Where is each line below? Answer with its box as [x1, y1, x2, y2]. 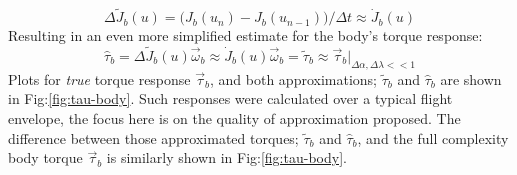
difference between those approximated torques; [8, 127, 299, 148]
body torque [8, 147, 83, 168]
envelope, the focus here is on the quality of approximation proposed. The [8, 108, 461, 129]
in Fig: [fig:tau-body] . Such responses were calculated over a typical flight [8, 88, 453, 109]
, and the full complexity [357, 127, 509, 148]
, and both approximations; [210, 68, 377, 89]
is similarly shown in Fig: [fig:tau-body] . [106, 147, 347, 168]
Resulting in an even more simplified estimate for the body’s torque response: [8, 25, 483, 46]
